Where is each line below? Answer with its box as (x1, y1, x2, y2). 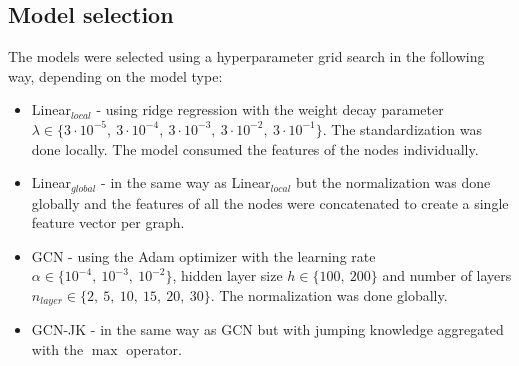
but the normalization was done (296, 172, 491, 193)
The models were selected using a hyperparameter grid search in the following (8, 46, 485, 67)
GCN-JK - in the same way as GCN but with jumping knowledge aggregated (31, 319, 504, 340)
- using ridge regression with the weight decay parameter (96, 99, 444, 120)
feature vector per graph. (31, 212, 185, 233)
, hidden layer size (172, 265, 283, 286)
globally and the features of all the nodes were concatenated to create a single (31, 192, 509, 213)
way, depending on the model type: (8, 65, 223, 86)
